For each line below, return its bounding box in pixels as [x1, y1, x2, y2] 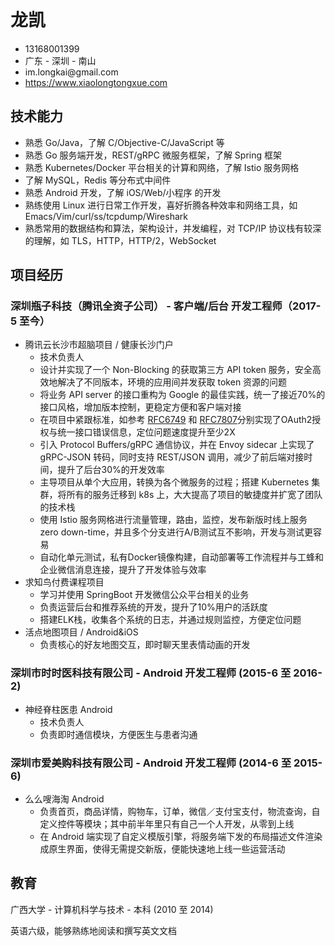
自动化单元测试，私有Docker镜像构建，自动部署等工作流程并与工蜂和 [39, 551, 324, 563]
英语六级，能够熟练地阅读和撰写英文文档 [10, 924, 177, 936]
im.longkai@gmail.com [24, 66, 119, 78]
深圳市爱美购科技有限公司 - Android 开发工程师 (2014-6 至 [10, 756, 292, 770]
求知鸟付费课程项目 [24, 576, 105, 588]
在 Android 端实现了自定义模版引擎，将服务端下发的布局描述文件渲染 [39, 831, 323, 843]
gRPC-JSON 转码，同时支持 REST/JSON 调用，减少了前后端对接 [39, 451, 305, 463]
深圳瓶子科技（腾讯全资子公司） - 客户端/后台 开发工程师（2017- [10, 299, 322, 313]
